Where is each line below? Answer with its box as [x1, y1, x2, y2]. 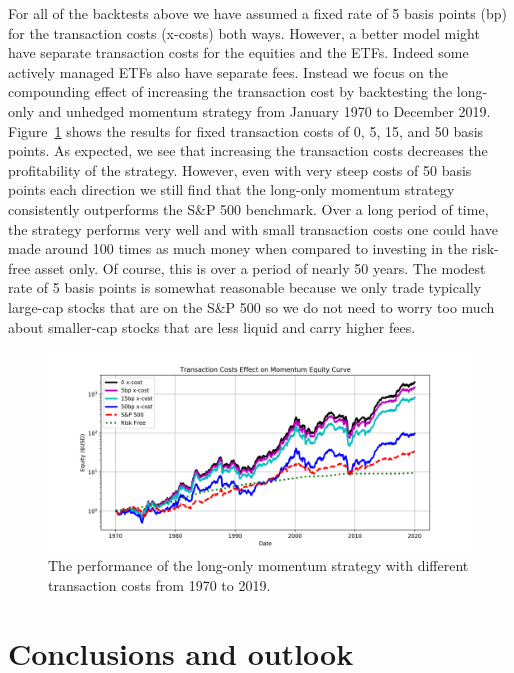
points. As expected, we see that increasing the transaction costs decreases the [8, 140, 488, 161]
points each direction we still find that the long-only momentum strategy [8, 179, 455, 200]
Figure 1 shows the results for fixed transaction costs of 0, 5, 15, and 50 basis [8, 120, 484, 141]
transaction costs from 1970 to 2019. [48, 574, 271, 595]
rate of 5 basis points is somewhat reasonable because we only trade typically [8, 277, 482, 298]
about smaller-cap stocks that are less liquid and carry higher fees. [8, 316, 416, 337]
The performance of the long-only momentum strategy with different [48, 555, 469, 576]
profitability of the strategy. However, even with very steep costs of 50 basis [8, 159, 472, 180]
